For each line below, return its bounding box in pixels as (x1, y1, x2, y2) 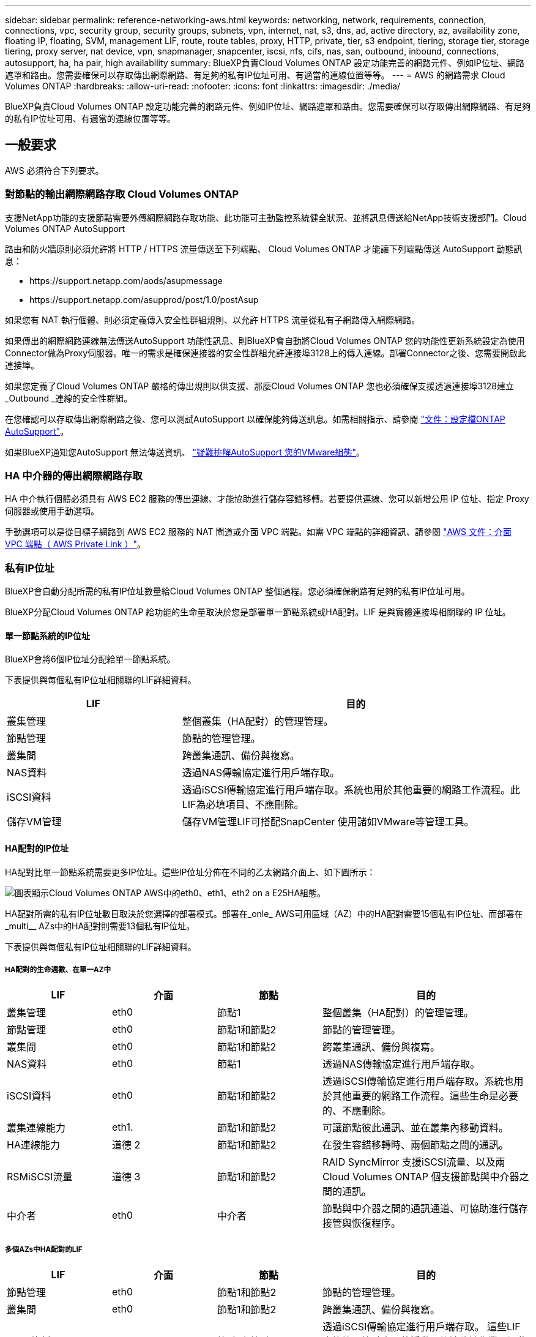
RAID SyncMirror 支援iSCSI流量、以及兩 (322, 1156, 505, 1169)
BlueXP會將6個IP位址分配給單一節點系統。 (5, 654, 176, 665)
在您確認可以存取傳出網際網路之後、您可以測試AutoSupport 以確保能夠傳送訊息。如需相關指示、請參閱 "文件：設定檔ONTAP (5, 413, 505, 424)
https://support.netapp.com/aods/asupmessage (29, 275, 223, 286)
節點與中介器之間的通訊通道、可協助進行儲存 (322, 1202, 529, 1215)
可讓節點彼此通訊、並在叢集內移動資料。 (322, 1122, 509, 1134)
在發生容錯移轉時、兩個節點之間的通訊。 (322, 1139, 509, 1152)
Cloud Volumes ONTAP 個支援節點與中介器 (322, 1170, 519, 1183)
